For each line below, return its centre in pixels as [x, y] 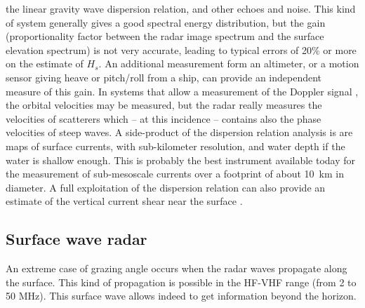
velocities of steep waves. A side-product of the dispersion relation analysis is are [179, 132]
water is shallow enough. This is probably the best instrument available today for [181, 160]
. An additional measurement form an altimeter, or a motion [229, 63]
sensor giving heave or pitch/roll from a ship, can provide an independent [164, 77]
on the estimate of [45, 63]
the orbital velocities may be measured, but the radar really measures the [164, 105]
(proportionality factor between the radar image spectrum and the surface [165, 36]
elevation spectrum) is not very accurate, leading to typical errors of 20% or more [181, 49]
